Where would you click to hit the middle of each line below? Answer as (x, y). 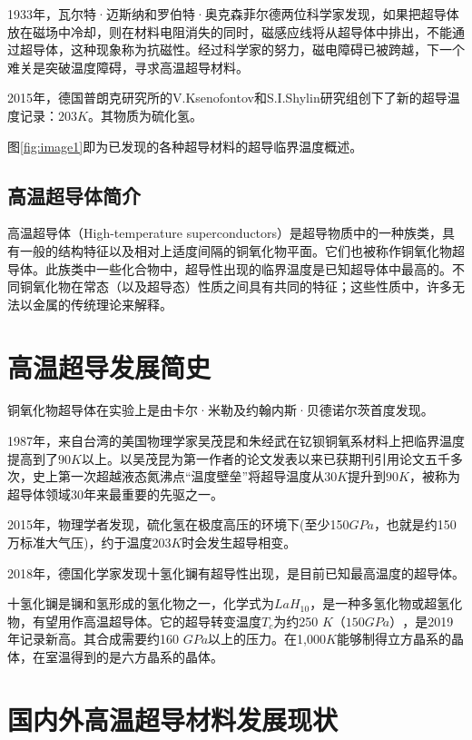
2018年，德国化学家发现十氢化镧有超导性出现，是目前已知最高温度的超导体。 (236, 572)
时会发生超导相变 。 (239, 543)
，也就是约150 (415, 524)
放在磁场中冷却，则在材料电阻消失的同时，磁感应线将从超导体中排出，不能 (230, 31)
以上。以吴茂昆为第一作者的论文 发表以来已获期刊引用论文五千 (265, 458)
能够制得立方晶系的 (393, 639)
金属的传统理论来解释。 (102, 304)
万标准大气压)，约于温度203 (89, 543)
